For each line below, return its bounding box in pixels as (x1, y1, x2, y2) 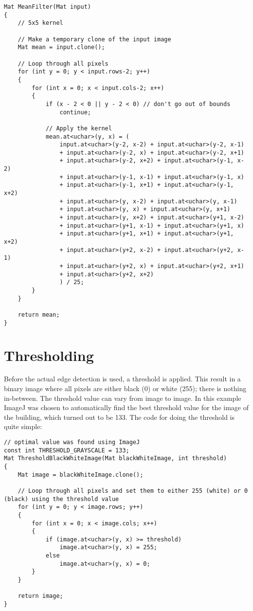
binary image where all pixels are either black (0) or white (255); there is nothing (4, 383, 247, 393)
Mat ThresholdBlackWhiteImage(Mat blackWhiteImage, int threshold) (4, 455, 227, 462)
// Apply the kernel (45, 125, 112, 132)
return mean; (18, 311, 60, 318)
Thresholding (4, 345, 94, 365)
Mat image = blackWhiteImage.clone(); (18, 471, 144, 478)
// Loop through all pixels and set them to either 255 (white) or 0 (18, 487, 248, 494)
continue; (59, 108, 91, 116)
